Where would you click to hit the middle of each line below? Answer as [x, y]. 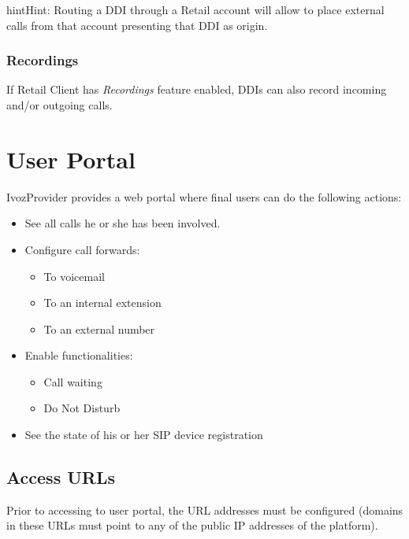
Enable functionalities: [79, 355]
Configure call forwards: [82, 249]
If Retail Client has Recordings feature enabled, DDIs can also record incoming [197, 89]
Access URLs [61, 477]
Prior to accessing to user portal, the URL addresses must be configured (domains [205, 509]
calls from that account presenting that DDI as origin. [137, 25]
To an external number [99, 329]
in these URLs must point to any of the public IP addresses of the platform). [192, 525]
